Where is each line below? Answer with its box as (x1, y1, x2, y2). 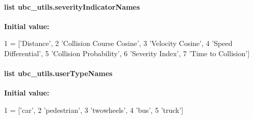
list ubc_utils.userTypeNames (4, 68, 113, 79)
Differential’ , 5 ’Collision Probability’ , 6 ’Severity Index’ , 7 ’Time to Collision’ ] (4, 47, 250, 58)
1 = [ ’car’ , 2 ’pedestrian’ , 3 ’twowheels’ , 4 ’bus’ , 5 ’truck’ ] (4, 104, 184, 115)
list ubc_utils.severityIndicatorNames (4, 1, 140, 12)
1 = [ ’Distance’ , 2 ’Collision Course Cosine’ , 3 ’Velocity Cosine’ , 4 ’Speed (4, 38, 233, 49)
